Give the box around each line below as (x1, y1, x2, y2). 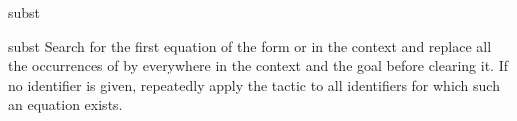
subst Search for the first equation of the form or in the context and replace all (8, 35, 492, 56)
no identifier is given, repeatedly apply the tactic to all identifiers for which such (8, 74, 500, 95)
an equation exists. (8, 94, 123, 115)
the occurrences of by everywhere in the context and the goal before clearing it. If (8, 55, 509, 76)
